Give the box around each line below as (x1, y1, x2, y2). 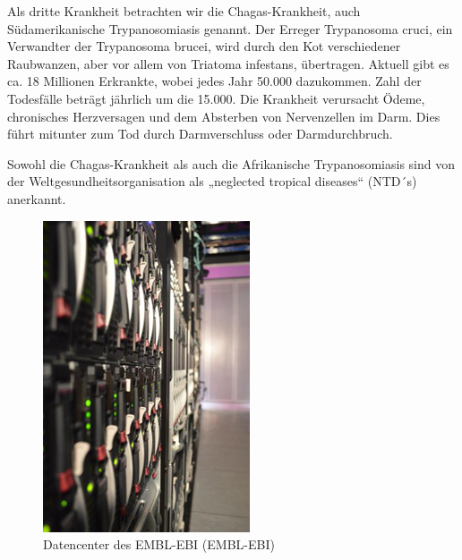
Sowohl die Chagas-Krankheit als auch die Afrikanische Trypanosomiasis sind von (7, 154, 456, 173)
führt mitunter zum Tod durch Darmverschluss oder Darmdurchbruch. (7, 124, 393, 143)
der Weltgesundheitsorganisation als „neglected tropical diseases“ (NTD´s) (7, 172, 417, 191)
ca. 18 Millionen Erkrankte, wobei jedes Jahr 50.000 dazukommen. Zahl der (7, 72, 422, 90)
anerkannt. (7, 189, 66, 208)
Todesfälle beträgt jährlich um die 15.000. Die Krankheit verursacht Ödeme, (7, 89, 425, 107)
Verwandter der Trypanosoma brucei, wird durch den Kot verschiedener (7, 37, 401, 55)
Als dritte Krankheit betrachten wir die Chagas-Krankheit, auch (7, 2, 361, 20)
